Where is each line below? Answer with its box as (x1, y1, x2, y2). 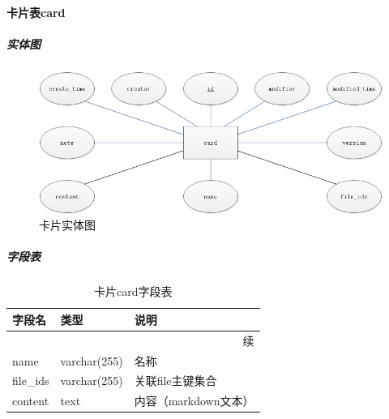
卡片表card (6, 3, 66, 20)
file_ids (12, 372, 49, 389)
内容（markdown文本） (134, 392, 254, 409)
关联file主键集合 (134, 372, 217, 389)
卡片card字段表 (94, 283, 173, 300)
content (12, 392, 49, 409)
